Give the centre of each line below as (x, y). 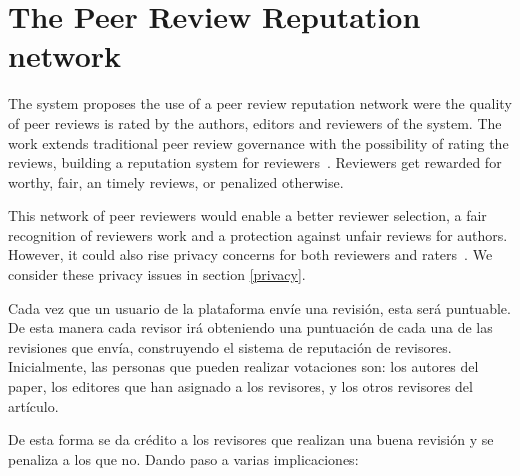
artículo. (33, 405)
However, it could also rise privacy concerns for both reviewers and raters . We (250, 254)
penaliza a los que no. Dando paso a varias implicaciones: (183, 458)
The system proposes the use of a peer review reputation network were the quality (260, 103)
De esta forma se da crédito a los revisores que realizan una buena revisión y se (251, 439)
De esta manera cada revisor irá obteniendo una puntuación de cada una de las (250, 327)
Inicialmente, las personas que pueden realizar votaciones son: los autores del (243, 366)
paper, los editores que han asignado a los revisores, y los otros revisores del (240, 386)
